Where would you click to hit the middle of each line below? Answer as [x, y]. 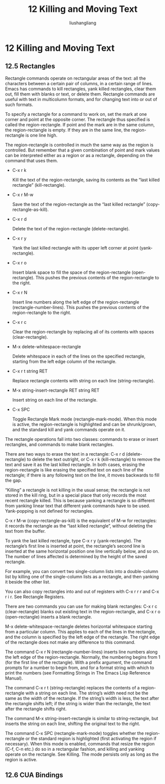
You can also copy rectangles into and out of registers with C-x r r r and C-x [82, 591]
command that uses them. [32, 160]
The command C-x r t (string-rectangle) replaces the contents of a [72, 687]
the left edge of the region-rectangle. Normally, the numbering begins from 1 [83, 657]
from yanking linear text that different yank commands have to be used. [78, 506]
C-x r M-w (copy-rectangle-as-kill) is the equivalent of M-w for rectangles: [81, 521]
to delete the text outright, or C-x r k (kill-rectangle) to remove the [94, 459]
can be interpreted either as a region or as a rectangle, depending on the [79, 155]
